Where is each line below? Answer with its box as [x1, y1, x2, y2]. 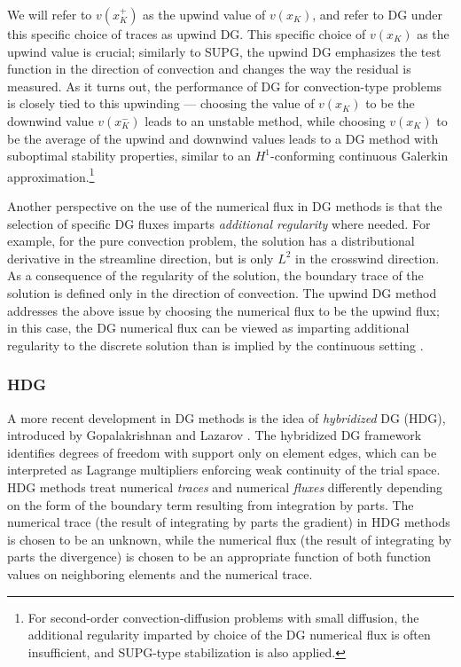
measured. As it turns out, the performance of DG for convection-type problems [7, 76, 442, 95]
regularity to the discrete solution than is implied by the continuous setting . [7, 335, 424, 354]
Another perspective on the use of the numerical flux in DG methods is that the [7, 197, 442, 215]
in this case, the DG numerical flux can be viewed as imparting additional [7, 318, 410, 337]
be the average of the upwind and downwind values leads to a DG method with [7, 129, 439, 147]
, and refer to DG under [312, 5, 442, 23]
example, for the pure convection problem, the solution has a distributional [7, 231, 415, 250]
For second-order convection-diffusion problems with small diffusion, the [27, 608, 419, 626]
